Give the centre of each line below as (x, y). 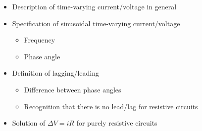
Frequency (40, 40)
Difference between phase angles (73, 89)
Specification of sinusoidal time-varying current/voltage (96, 23)
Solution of (29, 123)
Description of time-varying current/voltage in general (94, 6)
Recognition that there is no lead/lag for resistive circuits (111, 106)
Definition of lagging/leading (56, 73)
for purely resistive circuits (117, 123)
